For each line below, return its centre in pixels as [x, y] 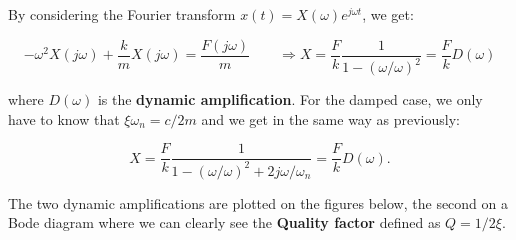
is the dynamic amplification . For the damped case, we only [290, 99]
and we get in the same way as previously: [330, 118]
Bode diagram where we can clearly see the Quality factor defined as [224, 222]
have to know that [64, 118]
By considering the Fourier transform [122, 14]
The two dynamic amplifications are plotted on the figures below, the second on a [258, 202]
